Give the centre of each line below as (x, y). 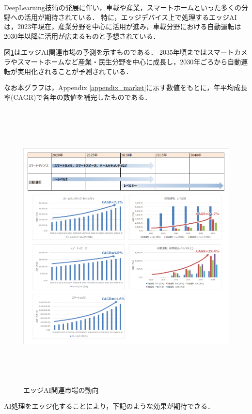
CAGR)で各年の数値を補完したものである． (82, 97)
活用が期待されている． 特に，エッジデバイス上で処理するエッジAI (130, 17)
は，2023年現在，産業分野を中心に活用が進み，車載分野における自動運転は (123, 26)
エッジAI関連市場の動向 (61, 390)
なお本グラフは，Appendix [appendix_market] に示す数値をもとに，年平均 (119, 87)
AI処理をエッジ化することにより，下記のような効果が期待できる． (109, 406)
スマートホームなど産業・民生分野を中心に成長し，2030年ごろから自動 (129, 61)
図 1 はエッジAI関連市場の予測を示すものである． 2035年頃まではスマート (119, 52)
